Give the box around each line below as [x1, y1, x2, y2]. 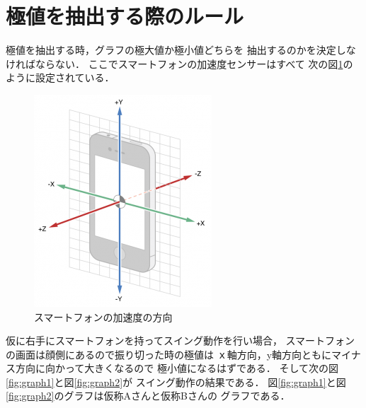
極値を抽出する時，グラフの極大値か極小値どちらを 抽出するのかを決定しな [6, 42, 356, 57]
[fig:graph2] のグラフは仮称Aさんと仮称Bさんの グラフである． [6, 388, 290, 403]
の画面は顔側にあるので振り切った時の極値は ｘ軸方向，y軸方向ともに [6, 346, 332, 361]
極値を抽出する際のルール [6, 1, 244, 30]
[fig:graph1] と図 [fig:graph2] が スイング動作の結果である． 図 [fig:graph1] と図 [6, 374, 346, 389]
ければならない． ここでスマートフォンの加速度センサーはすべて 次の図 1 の [6, 56, 353, 71]
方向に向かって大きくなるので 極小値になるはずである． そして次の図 [15, 361, 339, 375]
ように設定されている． [6, 70, 115, 85]
